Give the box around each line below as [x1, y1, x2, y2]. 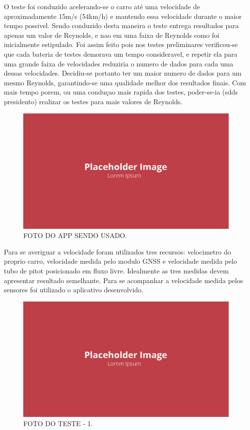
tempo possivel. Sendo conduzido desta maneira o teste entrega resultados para [4, 20, 239, 31]
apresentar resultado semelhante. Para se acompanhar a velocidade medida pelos [4, 275, 243, 285]
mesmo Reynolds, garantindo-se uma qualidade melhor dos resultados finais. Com [4, 77, 246, 87]
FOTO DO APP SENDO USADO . [23, 230, 127, 240]
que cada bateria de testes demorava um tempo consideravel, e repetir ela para [4, 48, 237, 59]
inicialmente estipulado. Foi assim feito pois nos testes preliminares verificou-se [4, 39, 238, 49]
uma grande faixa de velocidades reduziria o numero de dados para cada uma [4, 58, 234, 68]
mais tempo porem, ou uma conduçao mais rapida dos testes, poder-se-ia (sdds [4, 87, 238, 97]
